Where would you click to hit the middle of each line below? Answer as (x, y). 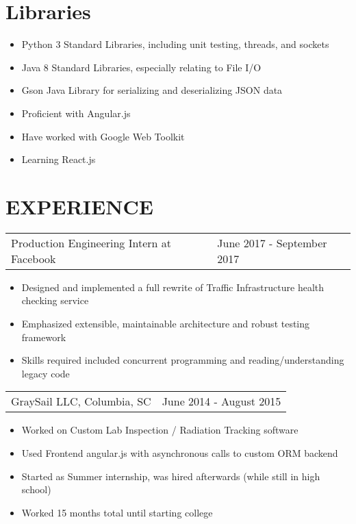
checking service (55, 300)
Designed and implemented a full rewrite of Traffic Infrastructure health (173, 287)
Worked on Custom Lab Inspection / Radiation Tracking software (160, 430)
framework (44, 337)
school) (36, 489)
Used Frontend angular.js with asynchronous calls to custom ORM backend (180, 452)
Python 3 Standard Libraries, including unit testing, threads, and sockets (175, 44)
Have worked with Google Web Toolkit (103, 136)
